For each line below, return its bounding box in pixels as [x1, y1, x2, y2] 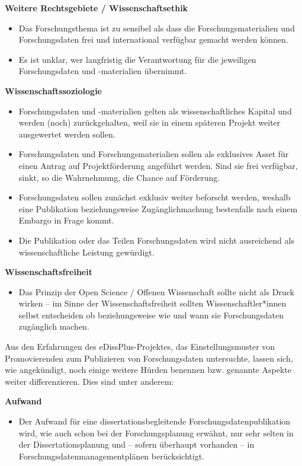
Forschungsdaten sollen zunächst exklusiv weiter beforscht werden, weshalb [18, 191, 291, 203]
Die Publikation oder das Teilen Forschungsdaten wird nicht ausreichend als [18, 234, 294, 246]
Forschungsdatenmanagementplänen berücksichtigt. [18, 449, 204, 462]
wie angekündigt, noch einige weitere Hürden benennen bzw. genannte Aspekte [5, 363, 291, 376]
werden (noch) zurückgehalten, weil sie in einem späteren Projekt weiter [18, 116, 281, 129]
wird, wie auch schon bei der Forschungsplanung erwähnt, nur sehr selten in [18, 426, 294, 439]
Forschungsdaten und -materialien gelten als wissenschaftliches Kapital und [18, 104, 292, 117]
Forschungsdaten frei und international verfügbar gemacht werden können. [18, 33, 288, 46]
